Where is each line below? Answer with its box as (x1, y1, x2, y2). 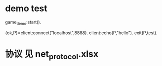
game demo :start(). (5, 19, 41, 26)
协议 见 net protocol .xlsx (5, 48, 99, 61)
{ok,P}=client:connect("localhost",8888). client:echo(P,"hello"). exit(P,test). (5, 30, 158, 36)
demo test (5, 3, 48, 14)
